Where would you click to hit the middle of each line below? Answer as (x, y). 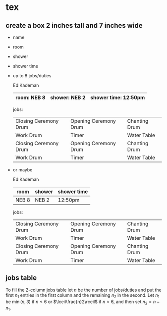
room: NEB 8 (30, 97)
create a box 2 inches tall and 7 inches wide (74, 26)
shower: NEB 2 (68, 97)
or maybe (23, 170)
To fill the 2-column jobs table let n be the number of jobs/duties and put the (83, 290)
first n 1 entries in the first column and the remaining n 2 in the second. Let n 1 (83, 295)
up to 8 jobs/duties (32, 76)
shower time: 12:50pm (118, 97)
